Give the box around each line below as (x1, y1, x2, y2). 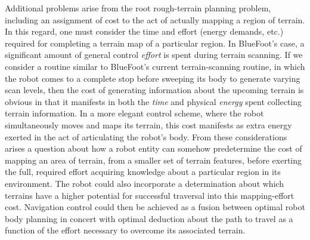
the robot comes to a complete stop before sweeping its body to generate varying (5, 72, 300, 84)
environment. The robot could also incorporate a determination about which (5, 177, 284, 189)
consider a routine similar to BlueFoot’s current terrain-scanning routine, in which (5, 60, 305, 72)
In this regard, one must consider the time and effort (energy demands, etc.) (5, 25, 284, 38)
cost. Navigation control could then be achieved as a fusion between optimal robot (5, 201, 305, 213)
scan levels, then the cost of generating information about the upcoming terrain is (5, 84, 304, 96)
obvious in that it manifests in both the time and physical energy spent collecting (5, 95, 302, 107)
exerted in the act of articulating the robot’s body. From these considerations (5, 130, 287, 143)
